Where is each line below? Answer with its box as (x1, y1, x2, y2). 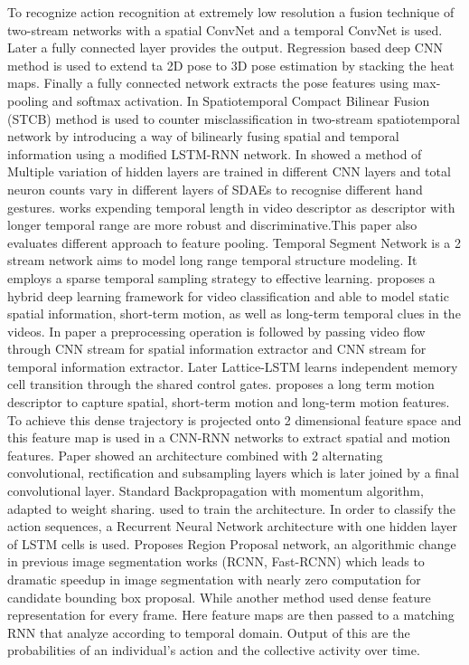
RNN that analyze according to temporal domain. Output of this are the (7, 622, 410, 641)
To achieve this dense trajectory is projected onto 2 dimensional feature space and (7, 410, 462, 429)
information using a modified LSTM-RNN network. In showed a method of (7, 144, 422, 163)
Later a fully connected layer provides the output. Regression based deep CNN (7, 38, 443, 57)
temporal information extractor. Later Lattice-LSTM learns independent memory (7, 356, 458, 375)
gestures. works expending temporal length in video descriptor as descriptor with (7, 197, 455, 216)
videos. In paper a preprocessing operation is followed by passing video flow (7, 321, 426, 340)
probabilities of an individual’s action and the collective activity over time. (7, 641, 420, 660)
